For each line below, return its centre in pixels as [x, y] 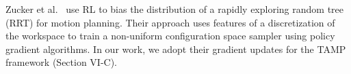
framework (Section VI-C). [62, 62]
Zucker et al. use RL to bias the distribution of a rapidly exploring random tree [174, 9]
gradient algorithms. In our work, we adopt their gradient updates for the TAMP [176, 49]
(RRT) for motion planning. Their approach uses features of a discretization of [170, 22]
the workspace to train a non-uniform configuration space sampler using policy [170, 36]
